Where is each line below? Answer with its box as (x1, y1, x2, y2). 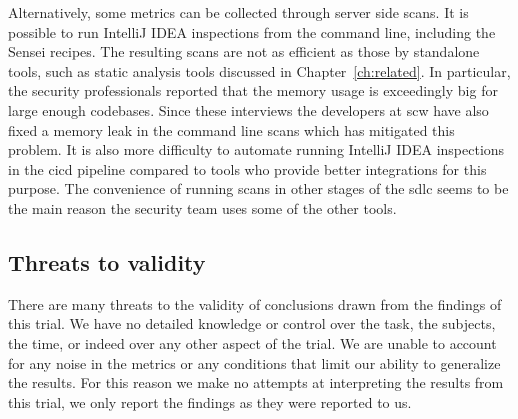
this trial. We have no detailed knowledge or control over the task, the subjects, (8, 313, 496, 334)
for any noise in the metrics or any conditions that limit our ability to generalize (8, 352, 501, 373)
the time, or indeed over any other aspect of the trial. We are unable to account (8, 332, 497, 353)
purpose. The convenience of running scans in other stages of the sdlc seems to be (8, 178, 509, 199)
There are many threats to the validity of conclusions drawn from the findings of (8, 293, 502, 314)
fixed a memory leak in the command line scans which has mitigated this (8, 119, 455, 140)
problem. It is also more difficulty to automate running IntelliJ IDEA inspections (8, 139, 505, 160)
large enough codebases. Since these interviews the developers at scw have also (8, 99, 489, 120)
